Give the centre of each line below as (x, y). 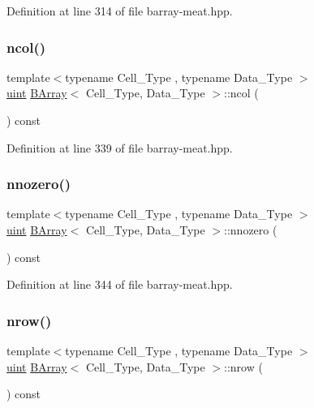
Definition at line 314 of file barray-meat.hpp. (120, 11)
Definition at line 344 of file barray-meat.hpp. (120, 284)
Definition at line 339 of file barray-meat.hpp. (120, 147)
